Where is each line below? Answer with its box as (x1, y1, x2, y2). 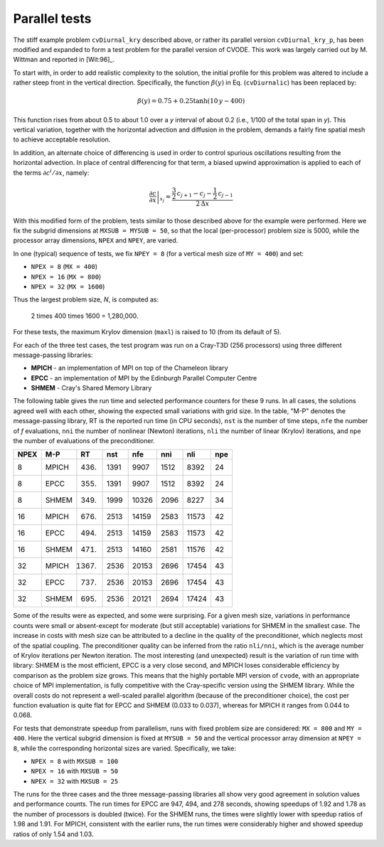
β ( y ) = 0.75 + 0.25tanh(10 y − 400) (137, 97, 245, 105)
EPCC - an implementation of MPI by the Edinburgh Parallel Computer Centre (31, 373, 257, 382)
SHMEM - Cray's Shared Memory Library (31, 384, 152, 393)
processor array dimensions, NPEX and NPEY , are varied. (13, 236, 178, 245)
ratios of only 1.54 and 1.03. (13, 829, 94, 838)
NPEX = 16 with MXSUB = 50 (31, 767, 119, 775)
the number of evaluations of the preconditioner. (13, 437, 156, 445)
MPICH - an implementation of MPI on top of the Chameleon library (31, 363, 228, 373)
